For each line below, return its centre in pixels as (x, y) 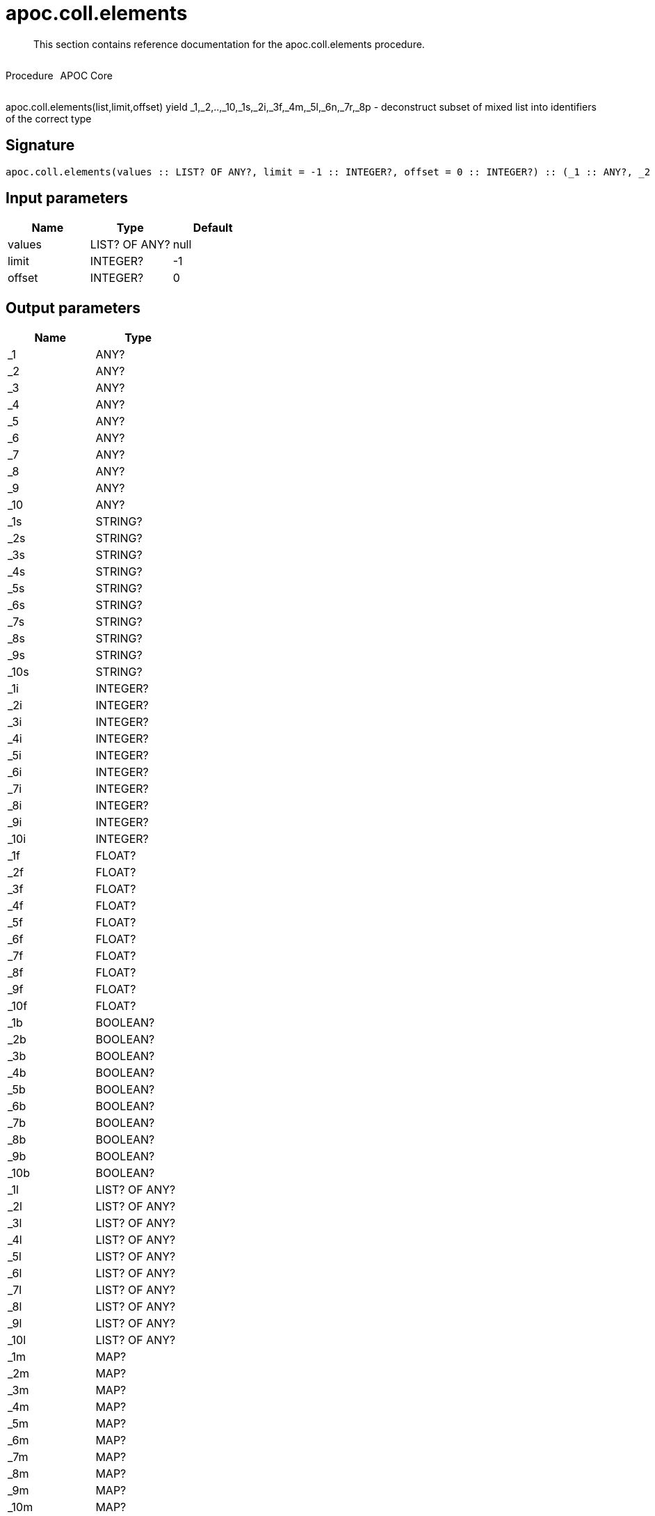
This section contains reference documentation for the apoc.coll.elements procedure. (229, 44)
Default (213, 228)
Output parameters (73, 308)
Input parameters (67, 198)
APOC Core (86, 75)
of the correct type (49, 118)
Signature (40, 145)
